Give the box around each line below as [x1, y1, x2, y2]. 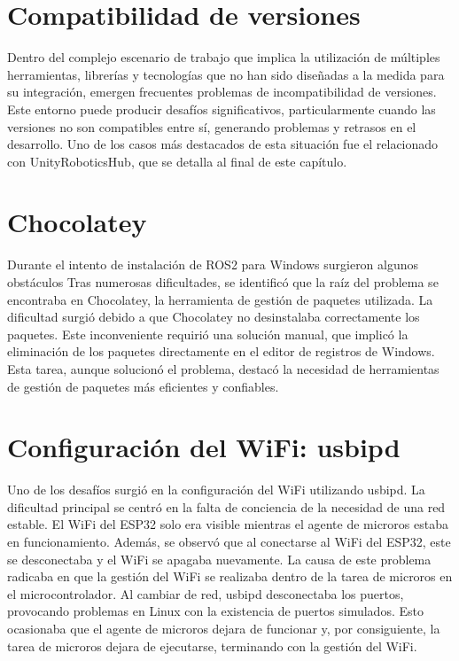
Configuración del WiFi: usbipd [7, 429, 401, 465]
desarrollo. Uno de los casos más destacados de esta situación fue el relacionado [7, 135, 439, 153]
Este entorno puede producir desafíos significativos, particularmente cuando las [7, 99, 436, 118]
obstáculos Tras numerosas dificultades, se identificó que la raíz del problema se [7, 273, 439, 291]
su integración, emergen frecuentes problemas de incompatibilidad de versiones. [7, 82, 437, 101]
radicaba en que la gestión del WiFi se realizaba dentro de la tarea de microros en [7, 567, 453, 586]
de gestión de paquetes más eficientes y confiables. [7, 377, 279, 395]
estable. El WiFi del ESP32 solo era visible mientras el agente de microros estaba [7, 515, 448, 533]
